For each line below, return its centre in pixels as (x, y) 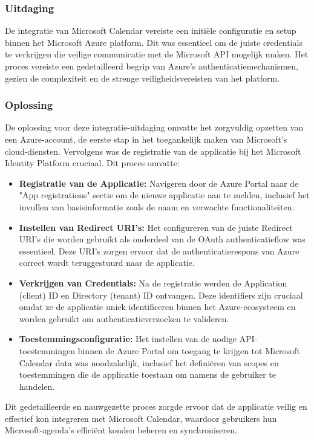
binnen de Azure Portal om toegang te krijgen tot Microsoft (189, 350)
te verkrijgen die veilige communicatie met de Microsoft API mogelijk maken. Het (157, 54)
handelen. (37, 386)
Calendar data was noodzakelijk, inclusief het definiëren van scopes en (149, 362)
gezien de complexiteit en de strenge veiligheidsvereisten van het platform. (142, 78)
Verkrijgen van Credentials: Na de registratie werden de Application (153, 283)
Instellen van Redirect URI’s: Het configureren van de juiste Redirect (156, 227)
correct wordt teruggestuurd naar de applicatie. (107, 263)
